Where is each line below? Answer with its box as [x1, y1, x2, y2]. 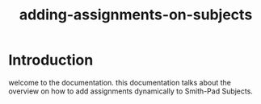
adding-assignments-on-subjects [19, 6, 253, 24]
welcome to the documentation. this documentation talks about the [8, 77, 232, 87]
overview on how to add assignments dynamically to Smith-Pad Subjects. [8, 86, 253, 96]
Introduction [8, 51, 94, 69]
